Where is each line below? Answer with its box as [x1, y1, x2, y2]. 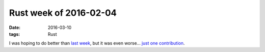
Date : [9, 25, 21, 30]
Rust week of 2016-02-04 [9, 7, 117, 18]
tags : [9, 31, 20, 37]
